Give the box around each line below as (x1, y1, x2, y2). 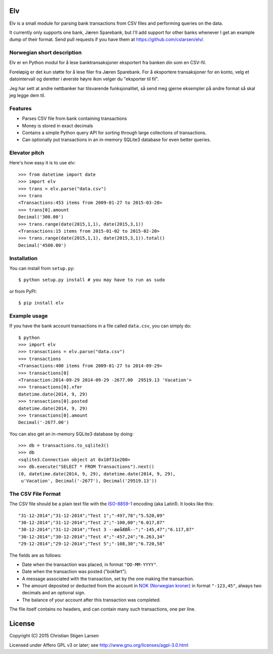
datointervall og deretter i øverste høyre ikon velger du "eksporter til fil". (9, 76, 159, 82)
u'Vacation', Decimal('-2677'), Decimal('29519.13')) (21, 478, 157, 484)
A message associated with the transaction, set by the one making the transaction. (22, 576, 194, 582)
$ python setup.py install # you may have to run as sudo (18, 277, 165, 283)
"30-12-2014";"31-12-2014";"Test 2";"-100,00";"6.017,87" (18, 519, 165, 526)
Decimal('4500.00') (18, 242, 67, 248)
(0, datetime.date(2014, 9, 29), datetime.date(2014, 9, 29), (18, 471, 176, 476)
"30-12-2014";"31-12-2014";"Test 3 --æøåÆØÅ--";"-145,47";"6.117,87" (18, 527, 195, 533)
